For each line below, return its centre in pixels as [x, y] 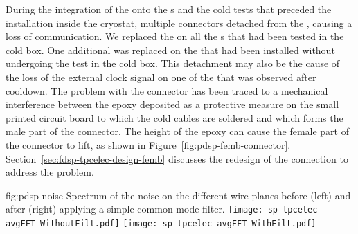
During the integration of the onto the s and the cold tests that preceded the [169, 9]
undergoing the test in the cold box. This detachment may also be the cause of [173, 63]
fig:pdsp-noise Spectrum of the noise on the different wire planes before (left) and [178, 195]
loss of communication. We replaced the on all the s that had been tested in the [175, 36]
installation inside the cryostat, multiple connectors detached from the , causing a [179, 22]
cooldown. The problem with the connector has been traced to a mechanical [167, 90]
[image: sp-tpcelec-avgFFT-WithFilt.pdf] [220, 223]
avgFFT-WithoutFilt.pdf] [63, 223]
